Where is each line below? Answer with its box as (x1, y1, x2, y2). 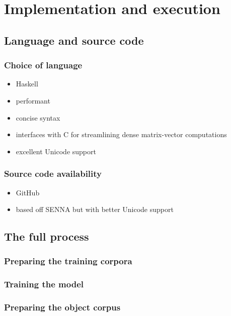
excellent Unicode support (16, 146, 96, 156)
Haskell (16, 78, 38, 89)
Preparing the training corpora (4, 255, 132, 267)
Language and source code (4, 32, 144, 48)
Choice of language (4, 59, 83, 71)
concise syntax (16, 112, 60, 123)
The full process (4, 229, 89, 244)
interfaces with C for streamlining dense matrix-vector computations (16, 129, 227, 140)
